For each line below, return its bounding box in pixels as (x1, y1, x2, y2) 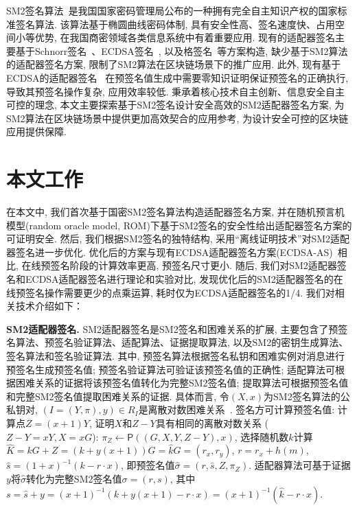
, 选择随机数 (234, 429, 289, 443)
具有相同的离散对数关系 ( (155, 415, 269, 430)
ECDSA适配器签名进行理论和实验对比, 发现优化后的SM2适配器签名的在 (25, 272, 343, 286)
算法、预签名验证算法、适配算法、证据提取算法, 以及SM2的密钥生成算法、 (15, 335, 349, 349)
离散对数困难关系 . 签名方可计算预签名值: (148, 402, 335, 417)
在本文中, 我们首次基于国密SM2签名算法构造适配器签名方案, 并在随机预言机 (6, 205, 345, 219)
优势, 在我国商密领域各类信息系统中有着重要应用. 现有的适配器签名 (34, 30, 336, 45)
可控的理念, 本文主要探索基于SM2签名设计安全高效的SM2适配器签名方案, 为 (6, 97, 345, 112)
